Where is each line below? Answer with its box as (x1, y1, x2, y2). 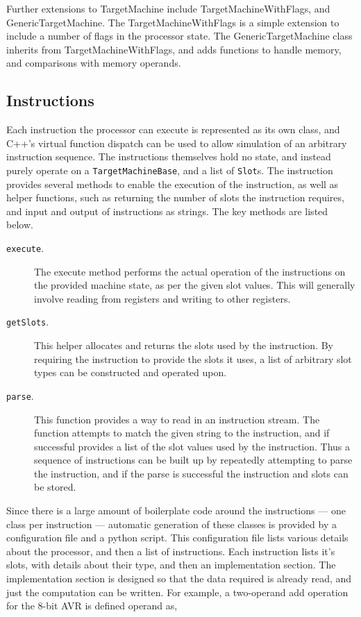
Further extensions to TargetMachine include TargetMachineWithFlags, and (6, 1, 330, 15)
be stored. (34, 480, 76, 494)
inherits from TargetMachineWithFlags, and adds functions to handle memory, (6, 42, 342, 56)
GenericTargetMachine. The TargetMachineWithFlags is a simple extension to (6, 15, 339, 29)
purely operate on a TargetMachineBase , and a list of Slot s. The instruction (6, 162, 333, 177)
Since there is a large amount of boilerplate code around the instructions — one (6, 503, 346, 518)
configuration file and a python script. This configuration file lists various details (6, 530, 349, 545)
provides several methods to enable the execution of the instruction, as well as (6, 176, 339, 191)
